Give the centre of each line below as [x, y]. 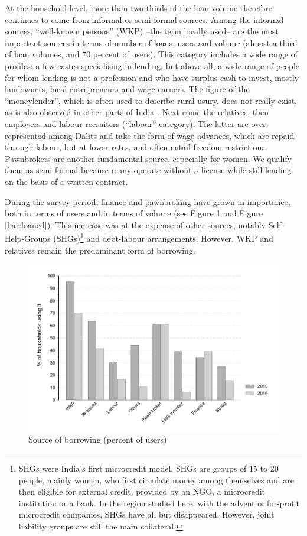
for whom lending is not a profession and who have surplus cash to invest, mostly [152, 77]
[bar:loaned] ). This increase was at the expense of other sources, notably [135, 224]
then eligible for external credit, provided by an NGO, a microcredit [142, 491]
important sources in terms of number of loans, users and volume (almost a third [151, 42]
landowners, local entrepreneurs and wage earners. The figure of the [127, 89]
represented [25, 135]
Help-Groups [28, 238]
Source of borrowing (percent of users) [98, 439]
